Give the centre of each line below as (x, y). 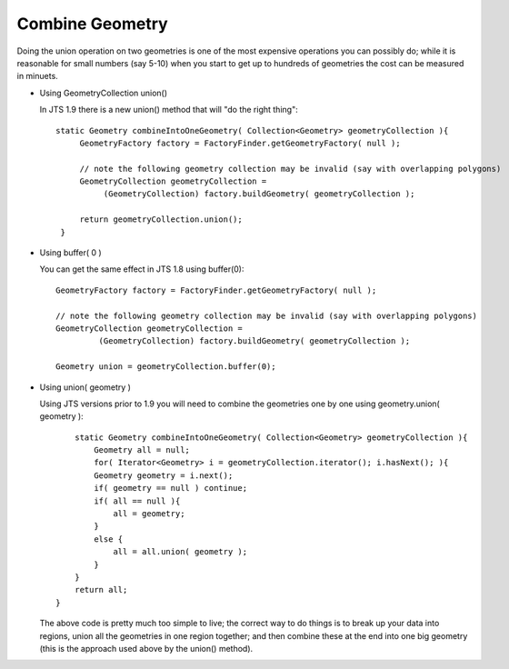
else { (109, 539)
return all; (101, 590)
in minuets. (37, 76)
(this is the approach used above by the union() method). (146, 648)
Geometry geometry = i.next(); (164, 475)
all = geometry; (149, 514)
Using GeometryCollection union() (104, 93)
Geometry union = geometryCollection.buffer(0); (166, 367)
